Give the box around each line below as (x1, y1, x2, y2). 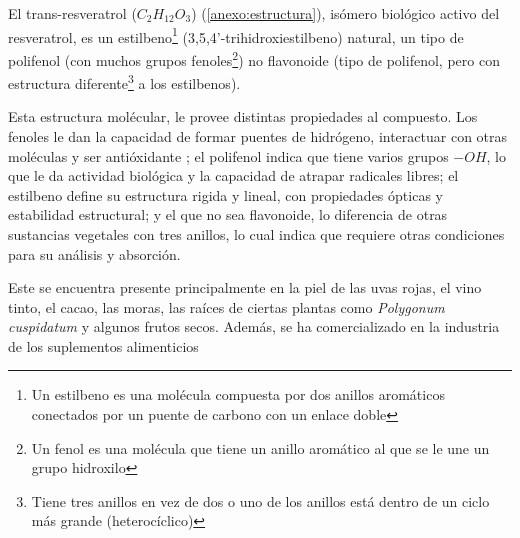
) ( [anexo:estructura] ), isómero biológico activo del (191, 3, 500, 23)
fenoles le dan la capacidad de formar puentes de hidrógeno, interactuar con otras (8, 125, 508, 146)
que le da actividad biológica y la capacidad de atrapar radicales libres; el (8, 165, 459, 186)
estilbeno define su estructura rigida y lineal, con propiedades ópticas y (8, 184, 443, 205)
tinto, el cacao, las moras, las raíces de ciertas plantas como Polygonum (8, 296, 445, 317)
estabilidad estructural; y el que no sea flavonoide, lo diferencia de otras (8, 204, 448, 225)
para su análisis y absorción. (8, 243, 181, 264)
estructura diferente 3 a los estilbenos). (8, 70, 241, 93)
